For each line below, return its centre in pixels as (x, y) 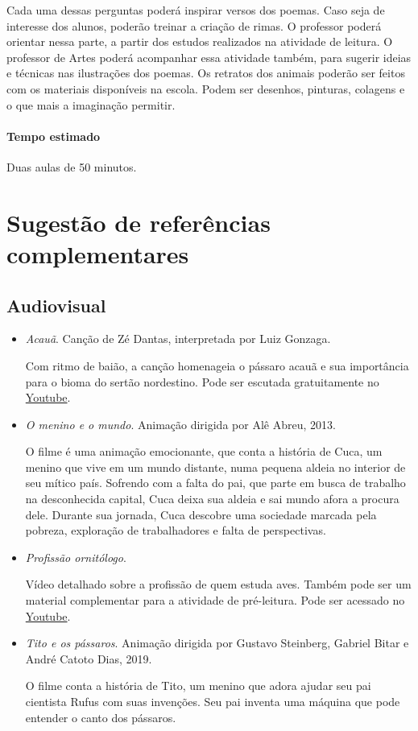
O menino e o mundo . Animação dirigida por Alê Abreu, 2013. (180, 424)
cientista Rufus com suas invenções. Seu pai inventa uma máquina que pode (213, 701)
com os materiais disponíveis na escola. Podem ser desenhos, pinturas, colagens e (206, 88)
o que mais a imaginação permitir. (91, 104)
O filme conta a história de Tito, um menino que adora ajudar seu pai (198, 686)
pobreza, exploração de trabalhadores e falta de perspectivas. (176, 530)
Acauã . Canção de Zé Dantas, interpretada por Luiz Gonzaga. (178, 339)
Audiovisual (56, 305)
